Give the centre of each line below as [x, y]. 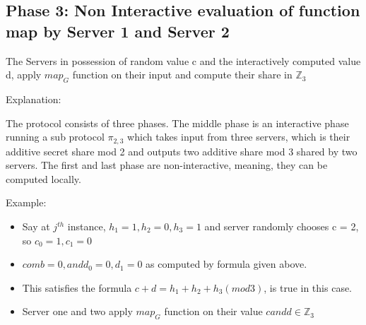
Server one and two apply [77, 311]
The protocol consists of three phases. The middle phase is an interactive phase [177, 123]
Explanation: [34, 99]
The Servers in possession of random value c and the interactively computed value [183, 60]
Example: [26, 202]
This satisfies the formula [77, 287]
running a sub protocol [55, 137]
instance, [87, 226]
